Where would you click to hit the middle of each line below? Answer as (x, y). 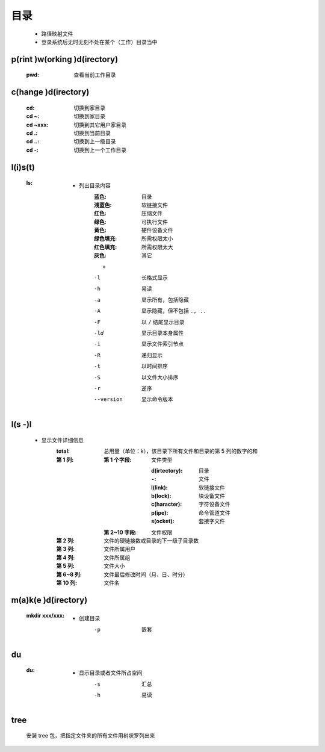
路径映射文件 (57, 34)
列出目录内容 (95, 185)
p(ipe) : (160, 512)
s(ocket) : (163, 521)
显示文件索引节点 (162, 344)
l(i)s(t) (23, 167)
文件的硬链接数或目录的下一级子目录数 (151, 541)
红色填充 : (106, 247)
